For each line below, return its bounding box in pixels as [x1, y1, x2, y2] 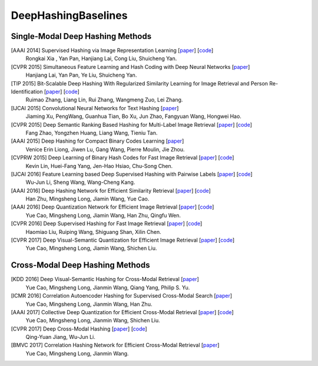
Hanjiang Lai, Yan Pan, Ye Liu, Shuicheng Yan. [25, 71, 137, 79]
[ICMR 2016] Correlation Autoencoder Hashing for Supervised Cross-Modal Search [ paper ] [11, 292, 233, 299]
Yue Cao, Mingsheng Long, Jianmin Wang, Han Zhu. [25, 301, 153, 308]
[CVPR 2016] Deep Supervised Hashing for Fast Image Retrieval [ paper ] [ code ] [11, 220, 203, 227]
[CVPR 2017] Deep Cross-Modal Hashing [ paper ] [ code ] [11, 325, 147, 332]
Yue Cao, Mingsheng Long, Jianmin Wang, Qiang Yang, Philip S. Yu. [25, 283, 190, 291]
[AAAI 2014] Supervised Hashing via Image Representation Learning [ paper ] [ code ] [11, 47, 214, 54]
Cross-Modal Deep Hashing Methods [11, 260, 150, 271]
